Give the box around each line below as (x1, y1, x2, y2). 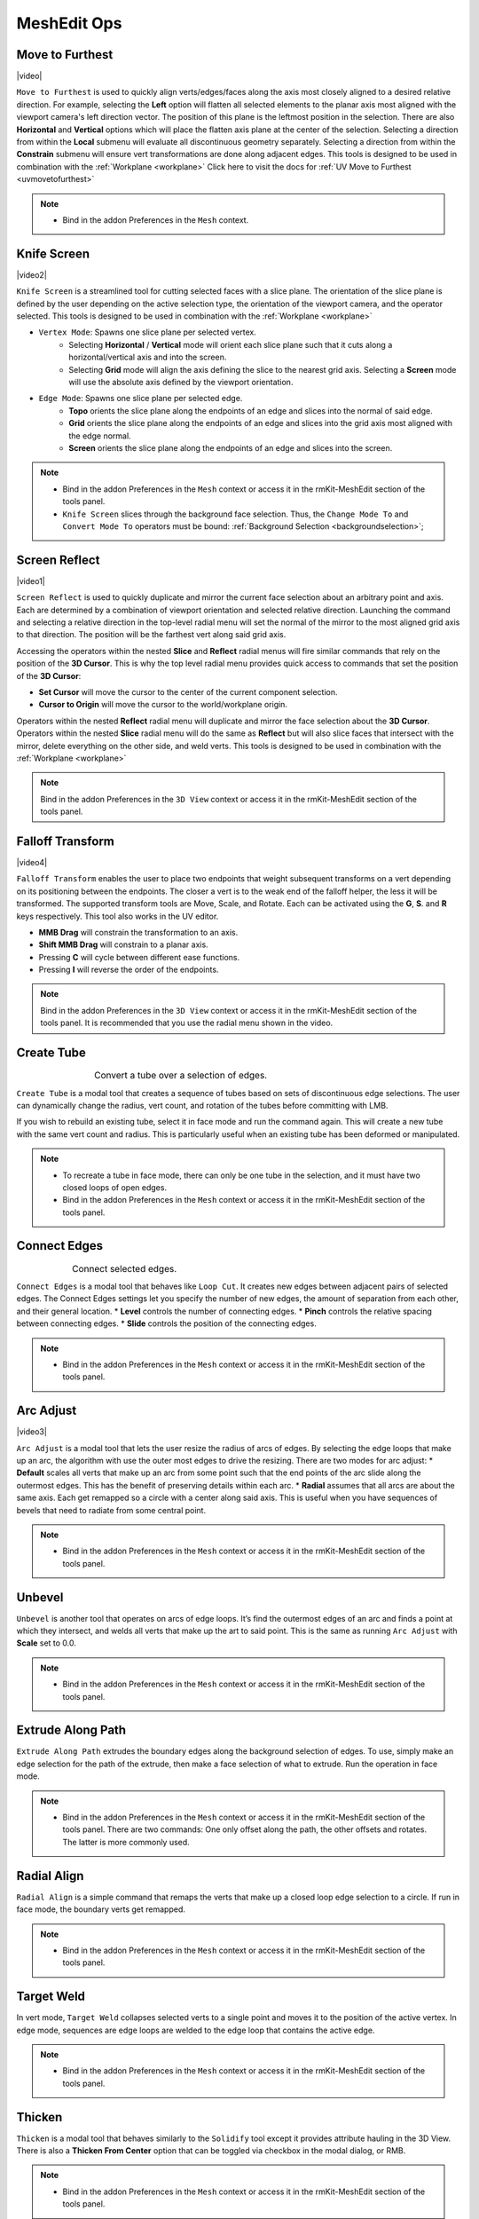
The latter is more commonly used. (62, 1836, 190, 1847)
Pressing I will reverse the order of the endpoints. (38, 964, 219, 975)
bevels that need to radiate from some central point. (16, 1504, 207, 1515)
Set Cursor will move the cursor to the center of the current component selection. (38, 686, 338, 697)
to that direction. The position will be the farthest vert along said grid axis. (16, 629, 287, 640)
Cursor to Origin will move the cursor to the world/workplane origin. (38, 699, 288, 710)
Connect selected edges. (72, 1262, 177, 1275)
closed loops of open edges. (62, 1181, 168, 1193)
